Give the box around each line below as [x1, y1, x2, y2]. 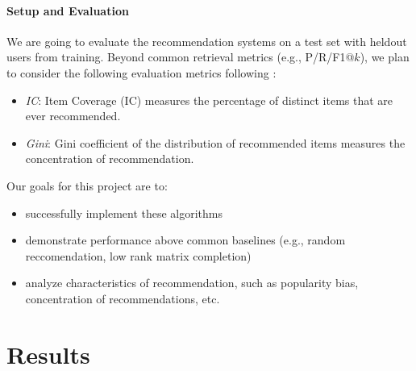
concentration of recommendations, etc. [25, 290, 220, 306]
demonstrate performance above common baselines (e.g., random [25, 231, 346, 248]
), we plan [360, 48, 410, 65]
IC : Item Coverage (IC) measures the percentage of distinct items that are [25, 91, 393, 108]
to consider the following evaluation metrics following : [6, 64, 277, 81]
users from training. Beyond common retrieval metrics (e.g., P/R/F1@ [6, 48, 355, 65]
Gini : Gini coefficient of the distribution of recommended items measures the [25, 134, 406, 151]
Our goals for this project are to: [6, 177, 168, 194]
